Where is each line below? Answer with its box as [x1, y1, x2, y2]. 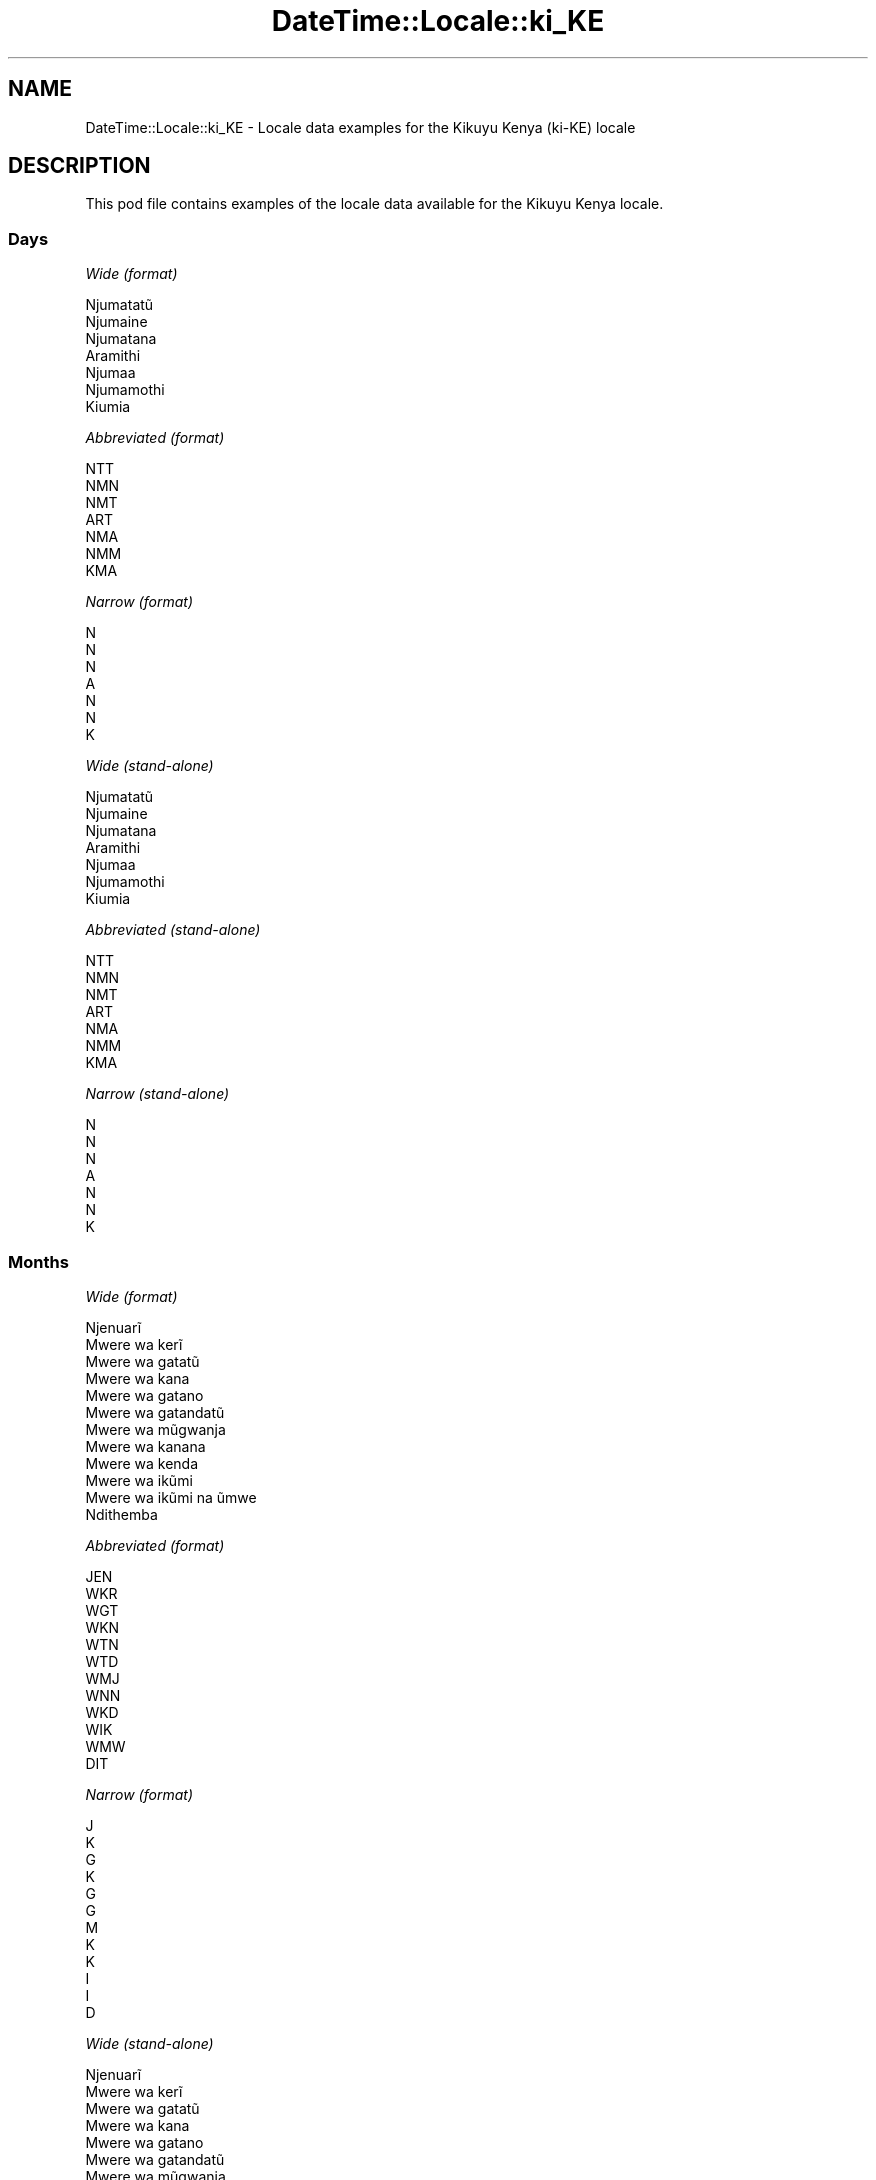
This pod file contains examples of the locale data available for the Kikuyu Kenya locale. [85, 195, 664, 213]
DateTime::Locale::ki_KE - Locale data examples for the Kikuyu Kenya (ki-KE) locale [85, 118, 636, 136]
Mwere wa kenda [85, 1454, 199, 1472]
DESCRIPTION [8, 153, 151, 179]
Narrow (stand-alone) [85, 1085, 230, 1103]
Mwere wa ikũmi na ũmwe [85, 1488, 257, 1506]
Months [8, 1251, 69, 1272]
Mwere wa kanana [85, 1437, 206, 1455]
